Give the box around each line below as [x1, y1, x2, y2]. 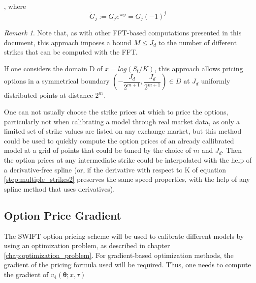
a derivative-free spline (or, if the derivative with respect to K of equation [4, 164, 226, 174]
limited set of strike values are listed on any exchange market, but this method [4, 126, 242, 136]
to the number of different [159, 37, 237, 47]
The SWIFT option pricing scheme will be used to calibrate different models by [4, 230, 244, 241]
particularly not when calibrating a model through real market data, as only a [4, 116, 240, 126]
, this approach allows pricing [154, 63, 243, 73]
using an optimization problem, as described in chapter [4, 240, 170, 251]
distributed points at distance [4, 90, 93, 100]
